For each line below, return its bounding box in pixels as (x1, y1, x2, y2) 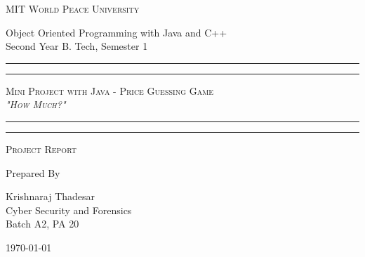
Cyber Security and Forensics (6, 202, 132, 217)
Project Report (6, 141, 77, 156)
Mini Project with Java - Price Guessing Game (6, 83, 214, 98)
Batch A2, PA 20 (6, 216, 79, 231)
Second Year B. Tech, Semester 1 (6, 39, 148, 53)
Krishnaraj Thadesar (6, 189, 95, 204)
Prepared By (6, 165, 60, 180)
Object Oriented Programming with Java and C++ (6, 25, 227, 39)
